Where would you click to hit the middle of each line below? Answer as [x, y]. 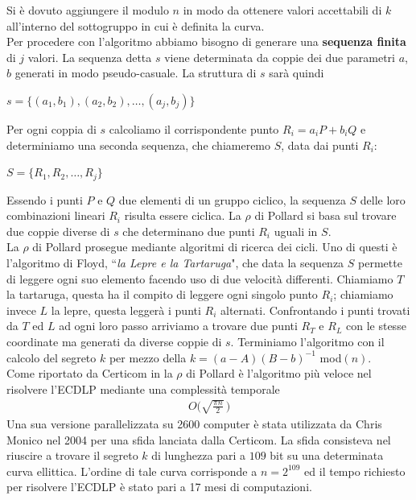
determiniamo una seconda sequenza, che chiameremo [139, 145]
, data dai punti [320, 145]
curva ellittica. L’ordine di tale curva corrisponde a [132, 471]
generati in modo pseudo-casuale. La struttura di [136, 73]
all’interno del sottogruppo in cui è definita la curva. [136, 25]
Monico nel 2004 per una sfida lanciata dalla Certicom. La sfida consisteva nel [199, 439]
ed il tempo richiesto [355, 471]
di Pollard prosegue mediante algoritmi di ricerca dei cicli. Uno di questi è [215, 247]
